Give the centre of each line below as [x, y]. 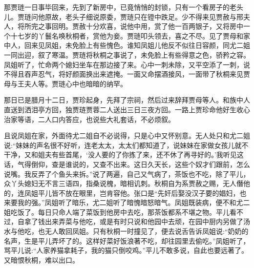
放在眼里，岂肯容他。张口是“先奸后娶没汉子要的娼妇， [152, 193]
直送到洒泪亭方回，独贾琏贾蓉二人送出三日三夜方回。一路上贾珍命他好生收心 [127, 109]
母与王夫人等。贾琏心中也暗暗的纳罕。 [65, 83]
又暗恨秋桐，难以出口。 [42, 259]
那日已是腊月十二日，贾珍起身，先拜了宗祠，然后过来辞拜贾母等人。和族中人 [127, 100]
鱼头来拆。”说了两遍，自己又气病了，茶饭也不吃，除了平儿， [154, 174]
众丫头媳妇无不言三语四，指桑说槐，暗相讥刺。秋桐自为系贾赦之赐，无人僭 [124, 183]
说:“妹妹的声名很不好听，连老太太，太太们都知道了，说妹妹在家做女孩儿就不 [126, 145]
